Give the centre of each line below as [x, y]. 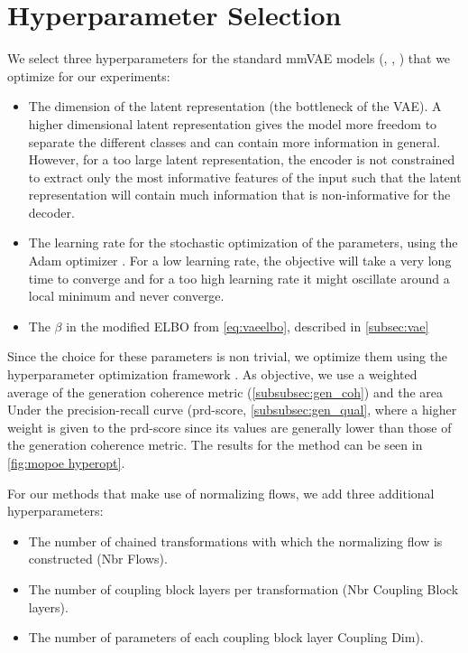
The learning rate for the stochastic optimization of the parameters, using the [243, 243]
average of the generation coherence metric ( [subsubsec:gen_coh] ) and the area [225, 392]
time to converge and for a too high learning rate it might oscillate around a [239, 278]
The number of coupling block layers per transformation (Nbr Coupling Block [243, 588]
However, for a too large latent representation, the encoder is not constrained [242, 159]
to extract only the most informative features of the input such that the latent [245, 177]
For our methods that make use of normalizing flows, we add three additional [221, 493]
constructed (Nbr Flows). [98, 559]
